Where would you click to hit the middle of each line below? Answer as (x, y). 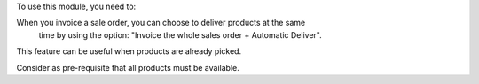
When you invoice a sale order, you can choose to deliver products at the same (161, 23)
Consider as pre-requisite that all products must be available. (128, 67)
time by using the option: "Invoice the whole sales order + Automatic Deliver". (181, 34)
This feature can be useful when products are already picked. (129, 51)
